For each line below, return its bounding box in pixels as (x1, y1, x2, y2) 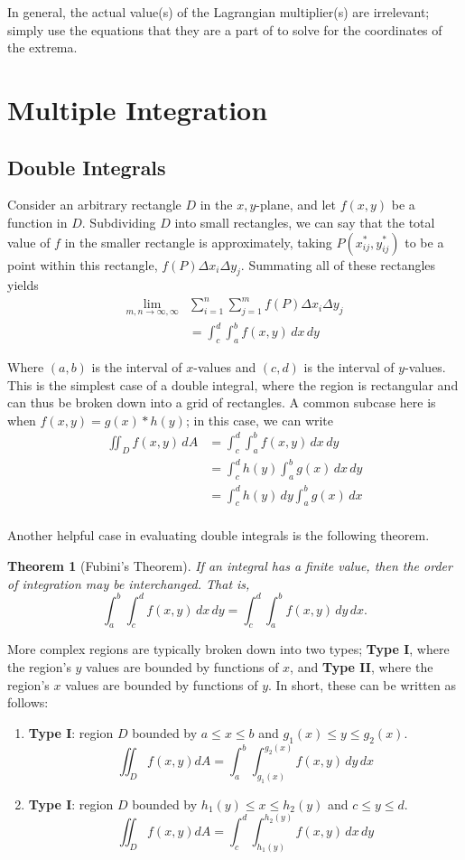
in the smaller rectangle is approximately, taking (64, 232, 332, 251)
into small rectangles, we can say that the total (174, 212, 435, 231)
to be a (405, 232, 444, 251)
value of (7, 232, 51, 251)
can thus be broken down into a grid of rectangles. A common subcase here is (7, 393, 436, 412)
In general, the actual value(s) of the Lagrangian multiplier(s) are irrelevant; (7, 3, 430, 21)
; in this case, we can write (185, 410, 334, 429)
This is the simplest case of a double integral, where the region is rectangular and (7, 375, 459, 394)
